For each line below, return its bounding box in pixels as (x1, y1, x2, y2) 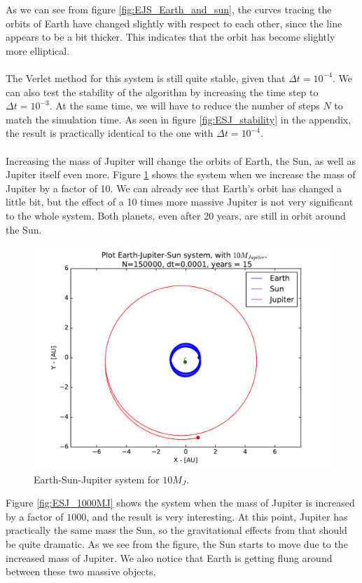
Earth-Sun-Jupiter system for (34, 471, 160, 486)
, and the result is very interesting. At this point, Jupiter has (86, 509, 348, 523)
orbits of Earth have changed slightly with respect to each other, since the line (6, 15, 342, 30)
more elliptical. (6, 43, 70, 58)
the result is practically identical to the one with (6, 126, 214, 140)
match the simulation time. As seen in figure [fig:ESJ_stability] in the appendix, (6, 112, 351, 126)
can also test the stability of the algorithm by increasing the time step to (6, 84, 319, 99)
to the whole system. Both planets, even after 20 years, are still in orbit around (6, 208, 346, 222)
